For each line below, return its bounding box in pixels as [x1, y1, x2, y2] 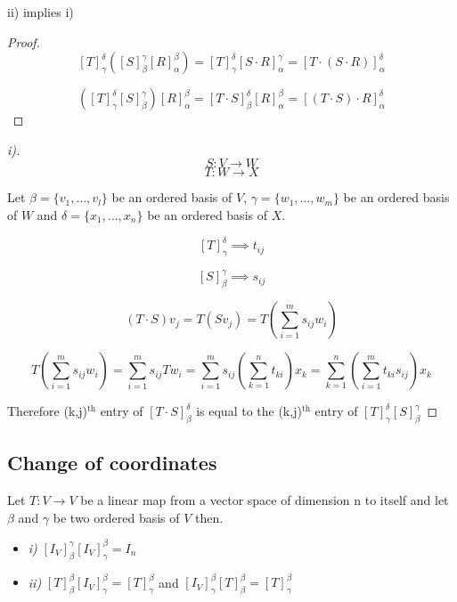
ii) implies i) [7, 3, 74, 20]
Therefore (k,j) [7, 402, 87, 420]
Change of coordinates [7, 449, 217, 476]
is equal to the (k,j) [196, 402, 302, 420]
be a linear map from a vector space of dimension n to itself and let [80, 491, 449, 509]
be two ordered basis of [53, 508, 180, 526]
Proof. [7, 32, 40, 51]
